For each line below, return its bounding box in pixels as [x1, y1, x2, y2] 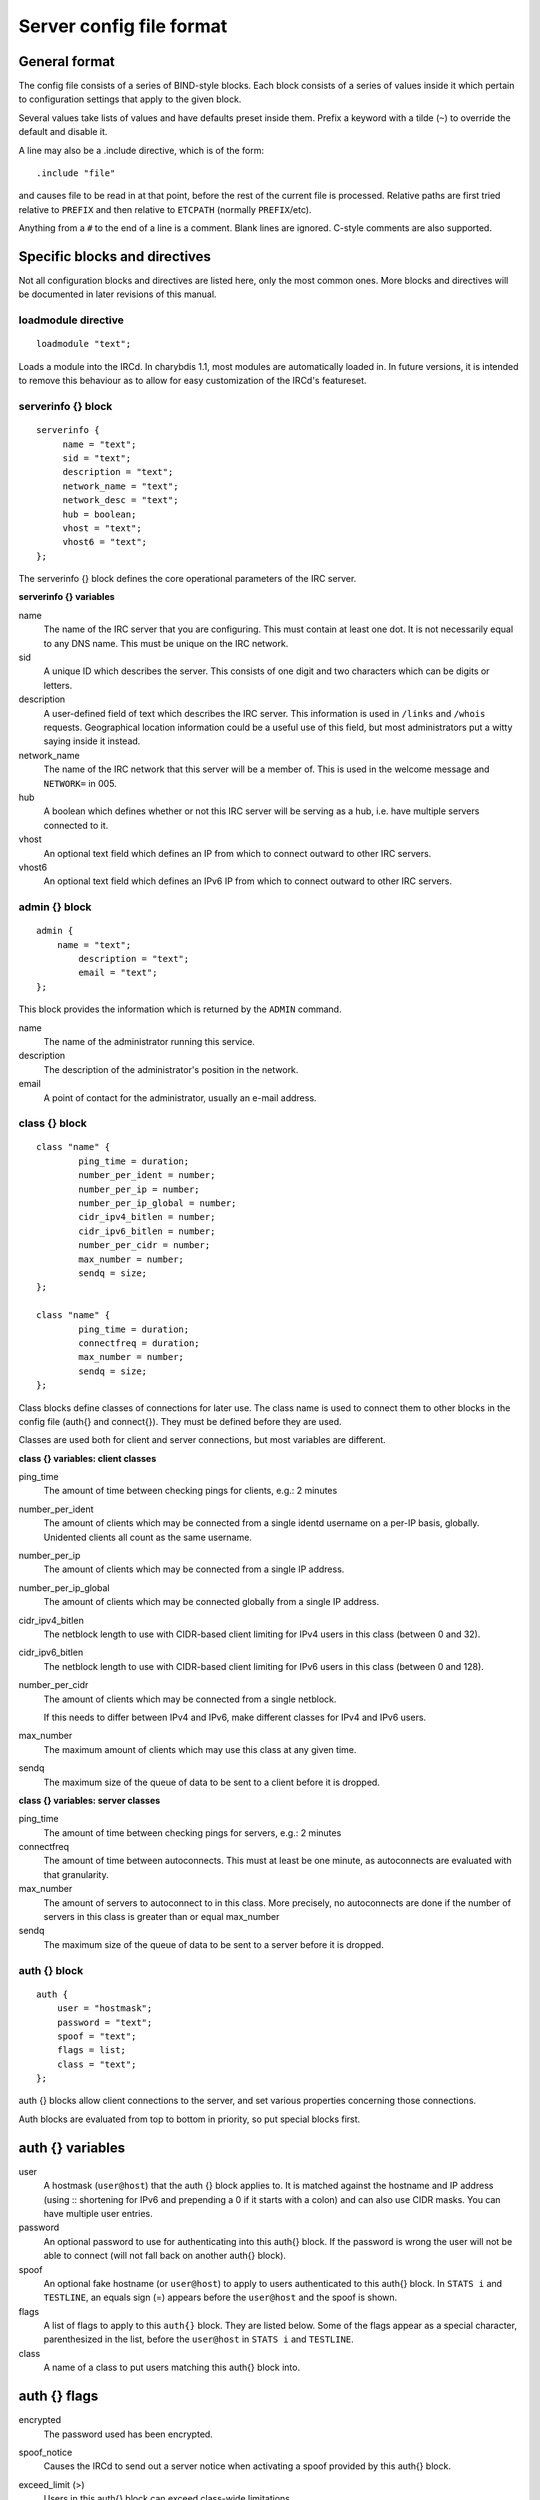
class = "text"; [56, 2058, 137, 2070]
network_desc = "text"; [62, 495, 179, 506]
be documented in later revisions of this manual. [18, 288, 217, 300]
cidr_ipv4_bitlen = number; [78, 1211, 216, 1223]
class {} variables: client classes [18, 1452, 157, 1464]
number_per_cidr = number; [78, 1240, 211, 1251]
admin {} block [18, 900, 92, 914]
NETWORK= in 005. [43, 777, 117, 789]
